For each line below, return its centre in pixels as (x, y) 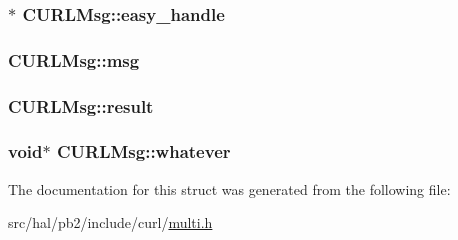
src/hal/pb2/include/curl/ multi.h (110, 222)
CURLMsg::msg (74, 59)
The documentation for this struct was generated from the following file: (229, 188)
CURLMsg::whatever (143, 151)
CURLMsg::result (81, 105)
